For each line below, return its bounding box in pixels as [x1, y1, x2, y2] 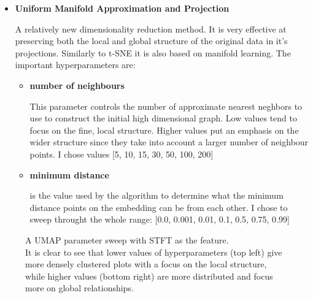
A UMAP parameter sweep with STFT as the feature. [25, 233, 229, 246]
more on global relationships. [25, 281, 134, 294]
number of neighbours [29, 78, 125, 91]
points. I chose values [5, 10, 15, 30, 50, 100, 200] [29, 147, 214, 160]
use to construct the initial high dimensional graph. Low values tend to [29, 112, 297, 124]
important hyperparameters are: [15, 58, 136, 71]
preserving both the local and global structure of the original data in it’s [15, 34, 288, 47]
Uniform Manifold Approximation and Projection [15, 2, 230, 14]
